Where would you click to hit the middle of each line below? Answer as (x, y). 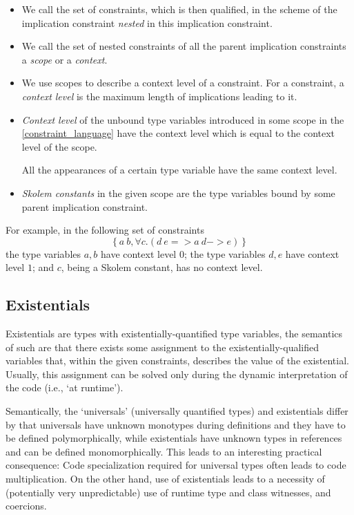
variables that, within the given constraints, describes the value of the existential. (177, 360)
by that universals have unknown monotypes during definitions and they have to (176, 424)
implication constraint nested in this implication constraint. (147, 22)
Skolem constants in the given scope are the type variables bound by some (178, 193)
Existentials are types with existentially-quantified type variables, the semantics (174, 334)
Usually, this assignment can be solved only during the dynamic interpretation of (177, 374)
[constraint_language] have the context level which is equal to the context (178, 133)
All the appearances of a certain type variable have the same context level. (179, 170)
